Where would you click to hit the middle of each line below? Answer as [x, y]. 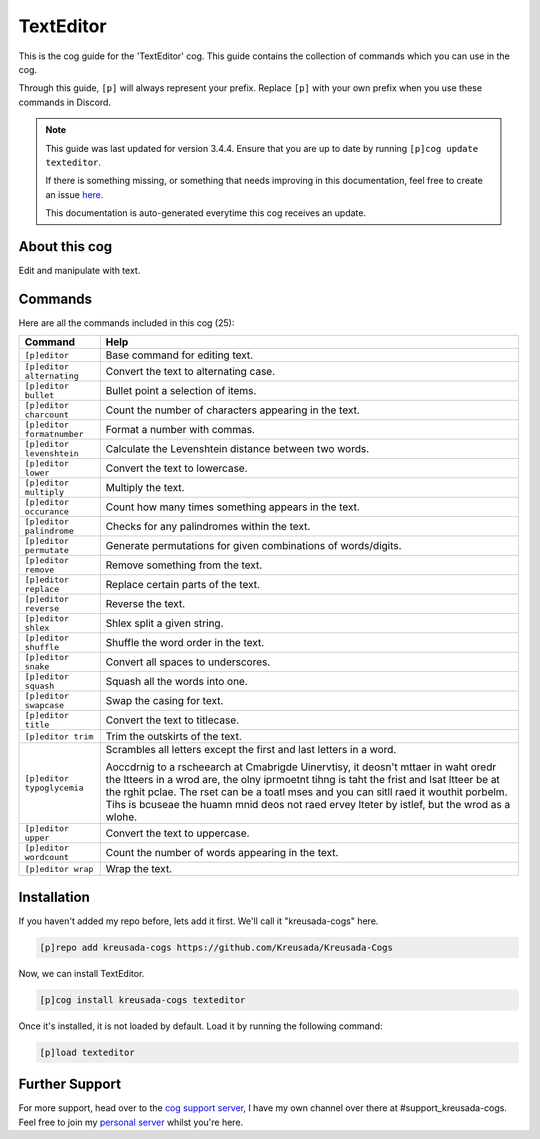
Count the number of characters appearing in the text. [232, 410]
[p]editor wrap [59, 868]
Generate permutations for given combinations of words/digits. [253, 546]
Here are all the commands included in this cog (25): [126, 322]
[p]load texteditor [87, 1052]
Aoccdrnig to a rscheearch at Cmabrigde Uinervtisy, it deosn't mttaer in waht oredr [301, 767]
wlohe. [121, 817]
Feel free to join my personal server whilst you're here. [131, 1122]
